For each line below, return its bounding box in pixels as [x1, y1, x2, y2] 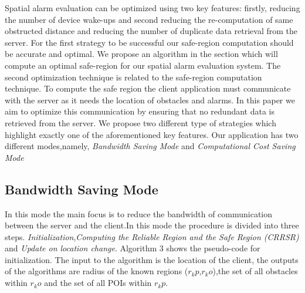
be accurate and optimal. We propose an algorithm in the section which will [5, 48, 278, 60]
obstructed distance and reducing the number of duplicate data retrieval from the [5, 25, 297, 37]
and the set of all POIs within [44, 277, 152, 289]
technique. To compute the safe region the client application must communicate [5, 82, 291, 95]
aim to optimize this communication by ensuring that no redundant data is [5, 105, 274, 117]
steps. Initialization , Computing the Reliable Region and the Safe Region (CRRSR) [5, 230, 299, 243]
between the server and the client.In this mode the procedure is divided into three [5, 219, 299, 231]
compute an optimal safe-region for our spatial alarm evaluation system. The [5, 59, 281, 71]
